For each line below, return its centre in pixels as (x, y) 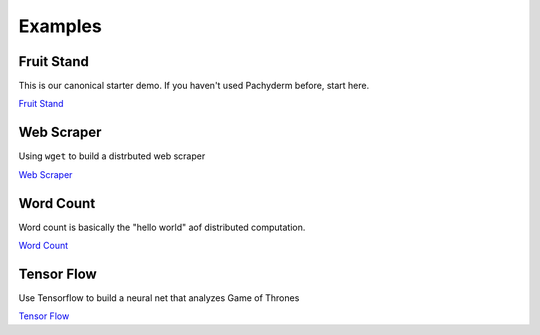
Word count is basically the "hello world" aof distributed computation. (162, 227)
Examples (60, 26)
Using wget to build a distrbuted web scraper (112, 156)
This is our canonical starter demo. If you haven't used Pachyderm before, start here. (194, 86)
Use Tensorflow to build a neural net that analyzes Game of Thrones (159, 297)
